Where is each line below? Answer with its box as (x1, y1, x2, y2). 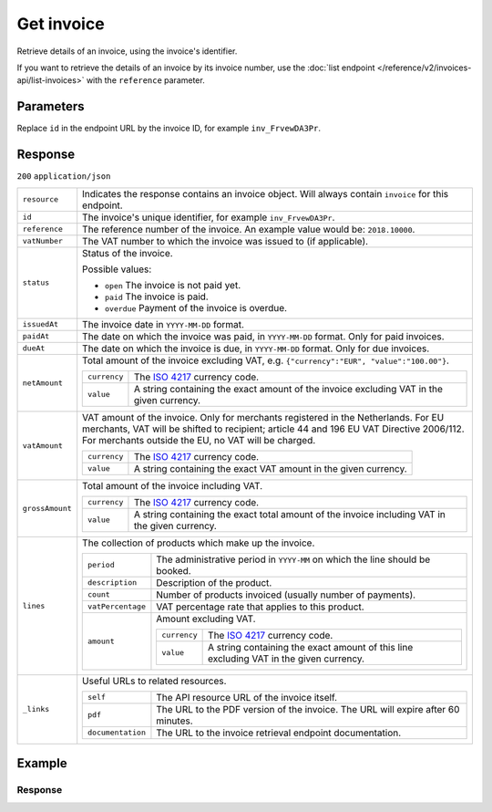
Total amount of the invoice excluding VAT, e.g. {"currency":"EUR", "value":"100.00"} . (82, 354, 450, 367)
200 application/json (16, 172, 111, 182)
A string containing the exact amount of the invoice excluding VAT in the (133, 382, 444, 395)
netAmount (22, 378, 64, 388)
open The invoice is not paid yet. (105, 278, 241, 291)
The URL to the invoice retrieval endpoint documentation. (156, 726, 402, 739)
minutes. (156, 714, 193, 727)
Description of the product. (156, 576, 272, 588)
